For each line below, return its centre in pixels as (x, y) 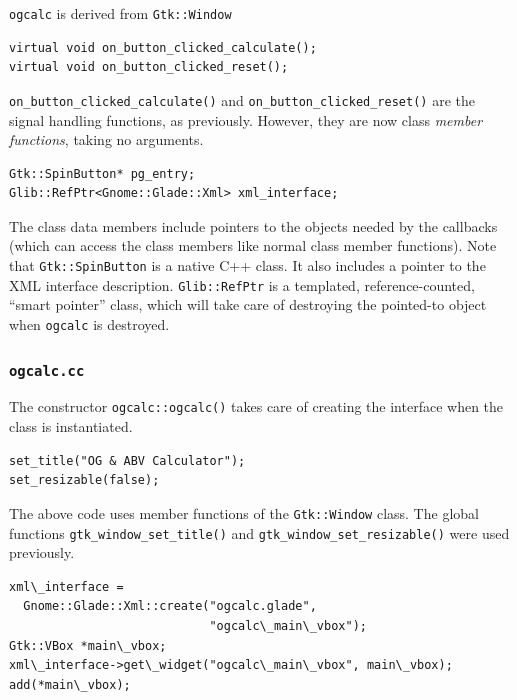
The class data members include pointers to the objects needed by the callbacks (253, 225)
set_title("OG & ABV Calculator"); (127, 460)
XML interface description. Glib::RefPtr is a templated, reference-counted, (242, 284)
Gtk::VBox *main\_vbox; (88, 645)
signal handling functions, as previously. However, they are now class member (246, 119)
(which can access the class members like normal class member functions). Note (253, 245)
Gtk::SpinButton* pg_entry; (102, 173)
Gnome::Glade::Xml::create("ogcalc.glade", (170, 606)
